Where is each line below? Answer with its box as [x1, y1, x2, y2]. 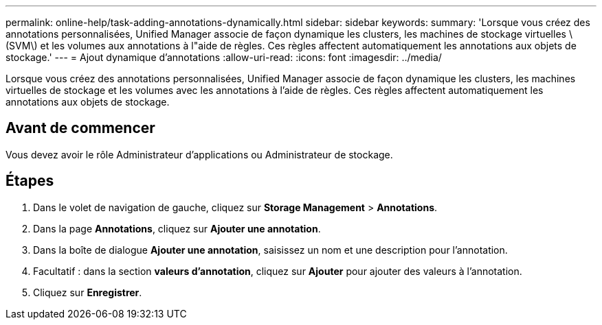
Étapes [5, 172, 54, 190]
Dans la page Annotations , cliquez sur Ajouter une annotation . [33, 222, 321, 234]
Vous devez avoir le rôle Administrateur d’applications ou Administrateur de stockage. [5, 148, 393, 160]
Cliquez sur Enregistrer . [33, 286, 142, 298]
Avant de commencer [5, 119, 155, 137]
